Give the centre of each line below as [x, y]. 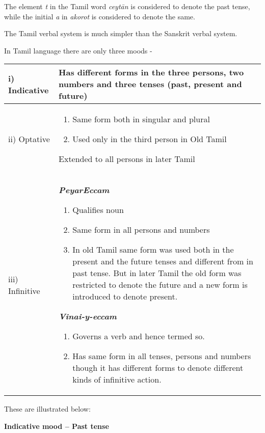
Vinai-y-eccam [88, 316]
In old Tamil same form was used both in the [153, 250]
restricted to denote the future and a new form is [160, 285]
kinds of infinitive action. [117, 380]
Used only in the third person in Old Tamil [150, 139]
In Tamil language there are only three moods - [78, 50]
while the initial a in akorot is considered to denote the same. [100, 16]
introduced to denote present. [125, 296]
